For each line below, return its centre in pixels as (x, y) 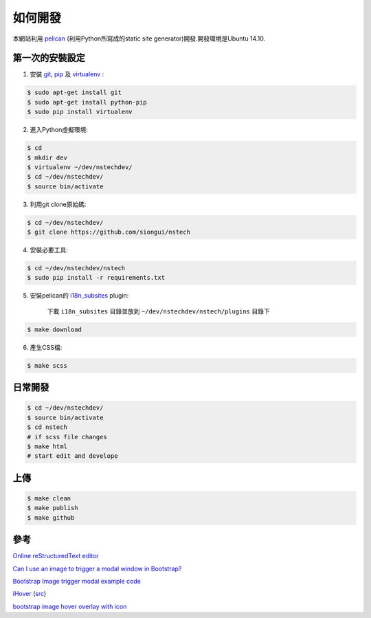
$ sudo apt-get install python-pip (87, 102)
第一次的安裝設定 (49, 58)
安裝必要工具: (49, 250)
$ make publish (53, 508)
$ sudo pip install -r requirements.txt (96, 278)
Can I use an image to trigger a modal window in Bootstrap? (97, 569)
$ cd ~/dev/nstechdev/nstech (76, 268)
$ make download (55, 329)
